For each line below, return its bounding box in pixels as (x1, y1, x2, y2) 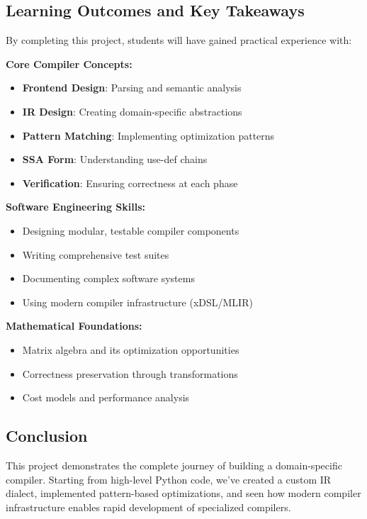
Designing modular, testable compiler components (22, 223, 239, 238)
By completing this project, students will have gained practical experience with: (6, 33, 352, 48)
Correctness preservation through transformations (22, 366, 238, 381)
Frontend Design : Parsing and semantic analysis (22, 80, 242, 95)
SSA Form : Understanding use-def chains (22, 152, 208, 167)
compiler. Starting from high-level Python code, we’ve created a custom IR (6, 471, 332, 486)
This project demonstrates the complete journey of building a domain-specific (6, 457, 342, 472)
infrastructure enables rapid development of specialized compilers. (6, 499, 291, 514)
